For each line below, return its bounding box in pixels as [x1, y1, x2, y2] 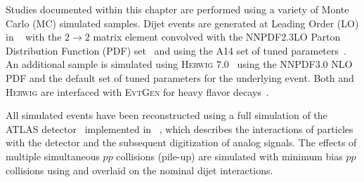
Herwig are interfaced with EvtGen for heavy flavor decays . [6, 84, 269, 99]
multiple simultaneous [6, 148, 100, 163]
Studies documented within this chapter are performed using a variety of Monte [6, 2, 349, 16]
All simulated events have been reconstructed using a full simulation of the [6, 108, 327, 122]
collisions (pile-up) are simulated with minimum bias [116, 148, 343, 163]
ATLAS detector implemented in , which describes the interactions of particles [6, 121, 353, 136]
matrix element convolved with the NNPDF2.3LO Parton [93, 29, 341, 44]
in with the [6, 29, 62, 44]
